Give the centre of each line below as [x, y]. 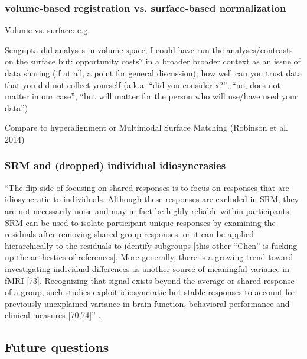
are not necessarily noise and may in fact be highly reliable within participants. [148, 210]
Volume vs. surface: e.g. [48, 30]
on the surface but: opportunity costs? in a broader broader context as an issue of [153, 61]
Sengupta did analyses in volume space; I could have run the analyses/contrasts [149, 49]
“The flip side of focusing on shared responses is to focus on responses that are [147, 187]
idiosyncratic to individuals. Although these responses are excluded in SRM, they [152, 199]
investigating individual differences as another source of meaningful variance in [147, 268]
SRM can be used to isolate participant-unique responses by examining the [140, 222]
